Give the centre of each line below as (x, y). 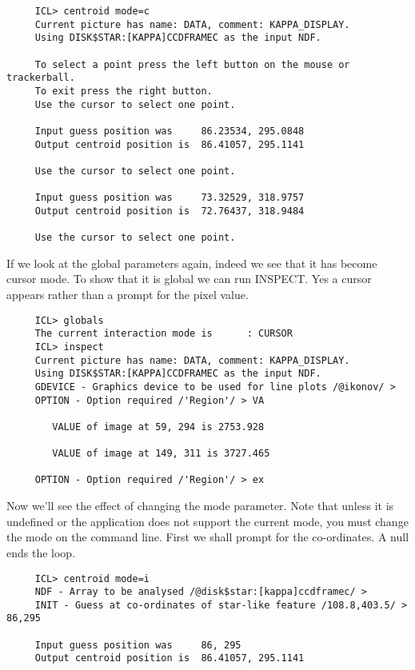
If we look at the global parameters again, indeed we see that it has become (192, 263)
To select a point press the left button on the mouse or (192, 64)
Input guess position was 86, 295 (138, 645)
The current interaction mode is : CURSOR (164, 334)
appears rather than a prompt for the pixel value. (128, 294)
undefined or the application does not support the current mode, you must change (207, 521)
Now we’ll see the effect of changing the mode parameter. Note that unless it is (200, 506)
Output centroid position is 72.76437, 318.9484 (170, 211)
